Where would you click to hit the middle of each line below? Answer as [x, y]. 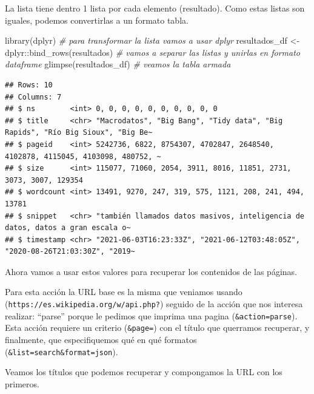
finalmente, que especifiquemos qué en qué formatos [101, 340]
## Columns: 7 [33, 97]
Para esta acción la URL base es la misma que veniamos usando [124, 292]
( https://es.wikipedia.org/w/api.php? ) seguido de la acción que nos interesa [154, 304]
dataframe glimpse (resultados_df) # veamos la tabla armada [118, 64]
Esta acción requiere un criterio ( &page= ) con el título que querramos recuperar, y [157, 328]
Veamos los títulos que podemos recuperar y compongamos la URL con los [144, 372]
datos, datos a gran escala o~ [68, 228]
